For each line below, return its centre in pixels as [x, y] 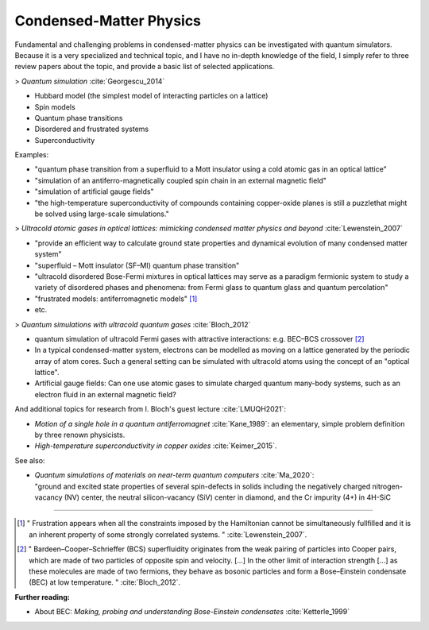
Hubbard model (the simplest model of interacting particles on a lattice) [151, 96]
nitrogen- [387, 486]
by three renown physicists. [80, 435]
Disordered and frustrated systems [92, 129]
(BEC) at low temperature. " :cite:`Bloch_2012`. [105, 582]
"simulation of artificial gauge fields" [94, 191]
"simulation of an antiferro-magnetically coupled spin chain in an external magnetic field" [181, 180]
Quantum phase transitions [79, 118]
